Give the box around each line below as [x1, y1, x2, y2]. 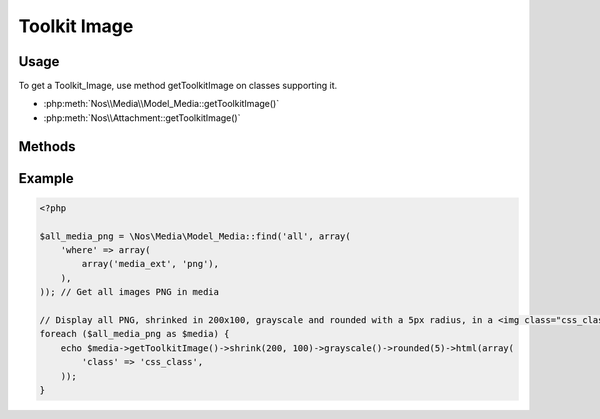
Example [18, 170, 74, 187]
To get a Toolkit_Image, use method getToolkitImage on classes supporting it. [18, 80, 338, 92]
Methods [18, 138, 76, 155]
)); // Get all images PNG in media [39, 286, 220, 298]
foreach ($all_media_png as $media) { [39, 328, 230, 340]
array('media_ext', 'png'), [81, 258, 220, 270]
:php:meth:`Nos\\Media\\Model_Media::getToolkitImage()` [43, 98, 280, 110]
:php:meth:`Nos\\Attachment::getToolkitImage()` [43, 111, 241, 124]
